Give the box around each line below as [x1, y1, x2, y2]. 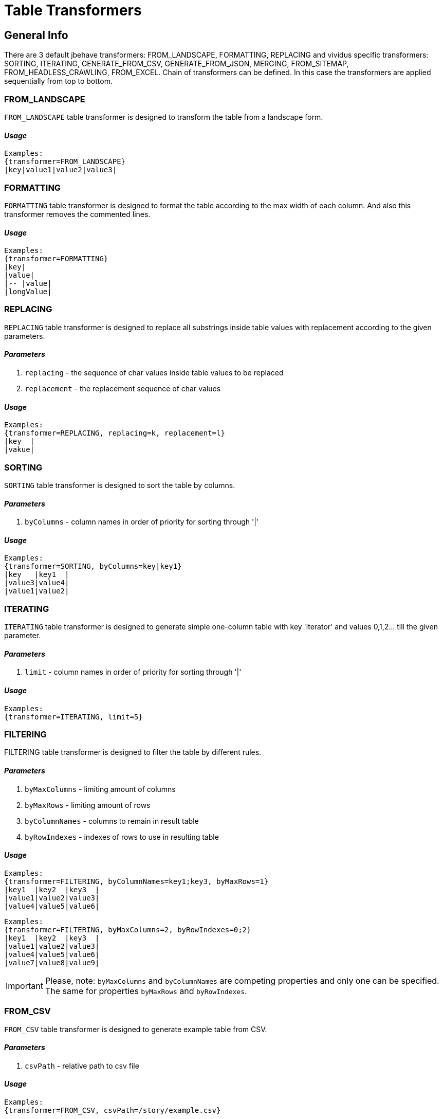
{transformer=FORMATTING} [4, 255, 108, 263]
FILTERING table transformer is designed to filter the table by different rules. [4, 748, 262, 757]
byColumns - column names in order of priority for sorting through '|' [25, 517, 259, 527]
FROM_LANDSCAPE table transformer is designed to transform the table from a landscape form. [4, 112, 323, 121]
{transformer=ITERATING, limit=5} [4, 712, 143, 721]
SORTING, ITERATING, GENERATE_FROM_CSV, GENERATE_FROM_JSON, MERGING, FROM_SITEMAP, [4, 59, 349, 68]
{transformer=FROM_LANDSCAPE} [4, 157, 126, 166]
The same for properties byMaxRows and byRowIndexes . [45, 985, 247, 996]
